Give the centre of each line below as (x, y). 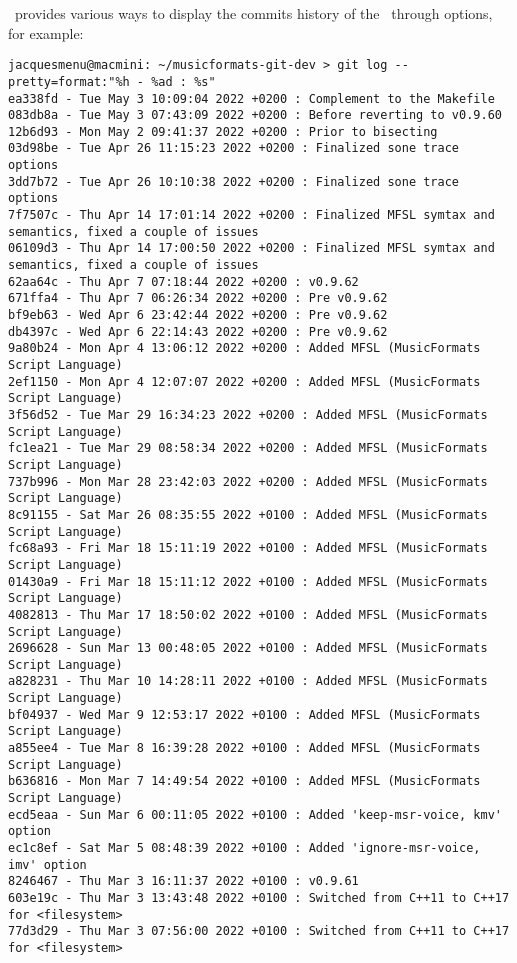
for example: (46, 32)
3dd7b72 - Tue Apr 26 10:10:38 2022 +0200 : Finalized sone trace (234, 181)
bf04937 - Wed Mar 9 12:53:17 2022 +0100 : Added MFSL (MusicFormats (244, 714)
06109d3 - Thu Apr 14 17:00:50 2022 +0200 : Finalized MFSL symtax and (251, 248)
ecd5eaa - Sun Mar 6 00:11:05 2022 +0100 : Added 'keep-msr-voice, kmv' (255, 814)
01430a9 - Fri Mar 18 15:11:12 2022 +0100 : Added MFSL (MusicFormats (248, 581)
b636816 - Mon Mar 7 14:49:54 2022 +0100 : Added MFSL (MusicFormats (244, 781)
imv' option (47, 864)
